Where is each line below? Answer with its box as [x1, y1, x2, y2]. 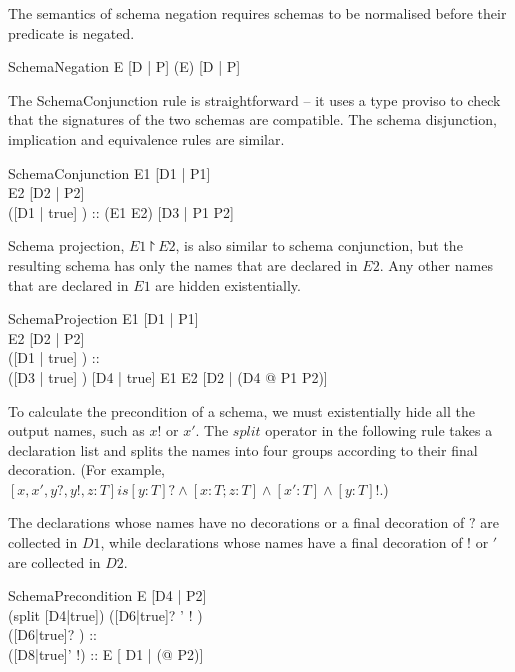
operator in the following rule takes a [265, 420, 493, 441]
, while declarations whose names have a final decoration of [100, 532, 463, 553]
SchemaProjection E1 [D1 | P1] [8, 308, 199, 329]
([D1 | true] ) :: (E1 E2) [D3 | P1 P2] [8, 201, 235, 222]
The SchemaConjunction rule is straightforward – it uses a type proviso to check [8, 89, 501, 110]
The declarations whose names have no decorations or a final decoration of [8, 512, 465, 533]
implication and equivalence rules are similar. [8, 128, 285, 149]
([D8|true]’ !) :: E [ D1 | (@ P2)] [8, 644, 204, 665]
